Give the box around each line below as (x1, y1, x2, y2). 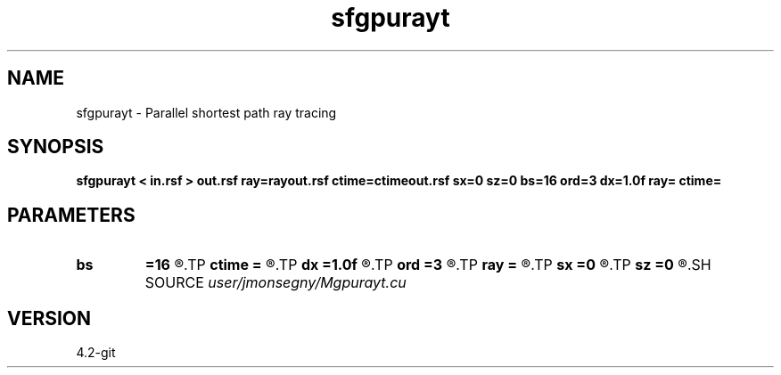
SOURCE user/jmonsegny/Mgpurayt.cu (144, 273, 407, 292)
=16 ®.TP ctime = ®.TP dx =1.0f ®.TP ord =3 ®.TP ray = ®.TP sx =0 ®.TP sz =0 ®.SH (144, 256, 711, 274)
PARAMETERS (7, 203, 136, 226)
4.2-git (76, 345, 116, 361)
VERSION (7, 306, 92, 330)
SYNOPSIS (7, 135, 104, 159)
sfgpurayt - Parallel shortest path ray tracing (76, 104, 337, 120)
